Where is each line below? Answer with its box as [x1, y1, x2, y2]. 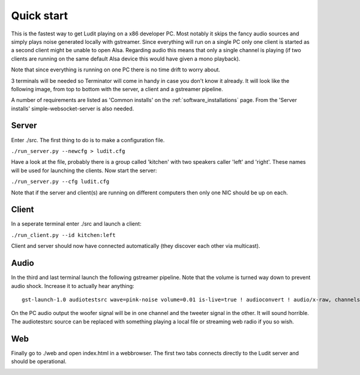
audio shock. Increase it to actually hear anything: [11, 282, 134, 289]
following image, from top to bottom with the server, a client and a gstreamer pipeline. [11, 85, 223, 92]
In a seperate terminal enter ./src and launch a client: [11, 220, 142, 227]
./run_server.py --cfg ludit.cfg [11, 178, 110, 185]
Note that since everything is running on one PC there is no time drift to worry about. [11, 66, 220, 73]
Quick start [11, 9, 68, 22]
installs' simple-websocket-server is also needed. [11, 105, 134, 112]
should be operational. [11, 358, 67, 365]
